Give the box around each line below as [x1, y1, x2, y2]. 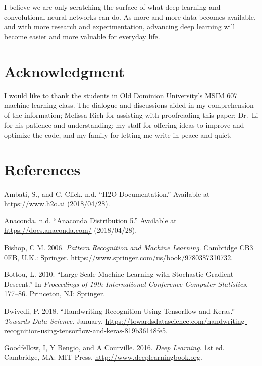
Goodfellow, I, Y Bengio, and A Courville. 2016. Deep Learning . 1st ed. [4, 342, 225, 352]
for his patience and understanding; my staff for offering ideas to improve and [4, 119, 244, 130]
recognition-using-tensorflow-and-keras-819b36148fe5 [4, 325, 166, 336]
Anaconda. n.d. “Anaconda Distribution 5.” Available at [4, 215, 177, 225]
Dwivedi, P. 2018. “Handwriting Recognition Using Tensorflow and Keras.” [4, 305, 235, 316]
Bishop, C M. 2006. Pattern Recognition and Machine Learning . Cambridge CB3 [4, 241, 253, 252]
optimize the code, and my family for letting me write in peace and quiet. [4, 129, 232, 140]
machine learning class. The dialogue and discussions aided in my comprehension [4, 100, 254, 110]
